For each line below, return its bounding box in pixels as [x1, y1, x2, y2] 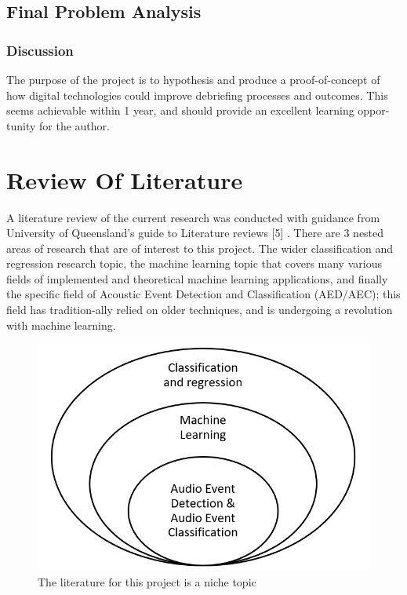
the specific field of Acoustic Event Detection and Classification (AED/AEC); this [6, 286, 401, 302]
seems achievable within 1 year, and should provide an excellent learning [6, 102, 354, 119]
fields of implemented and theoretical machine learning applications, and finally [6, 270, 388, 287]
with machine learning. [6, 316, 116, 333]
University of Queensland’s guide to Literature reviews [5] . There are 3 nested [6, 224, 384, 241]
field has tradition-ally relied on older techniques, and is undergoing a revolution [6, 301, 393, 318]
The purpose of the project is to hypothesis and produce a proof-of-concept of [6, 71, 380, 87]
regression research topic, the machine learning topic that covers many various [6, 255, 382, 272]
